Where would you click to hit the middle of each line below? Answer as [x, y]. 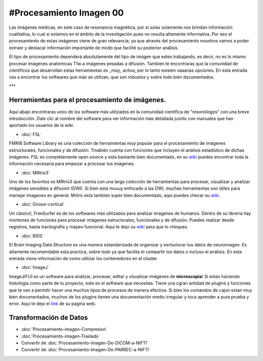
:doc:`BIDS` [33, 236]
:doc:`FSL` [32, 134]
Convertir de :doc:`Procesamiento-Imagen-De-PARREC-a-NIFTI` [86, 350]
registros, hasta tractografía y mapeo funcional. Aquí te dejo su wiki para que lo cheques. [99, 227]
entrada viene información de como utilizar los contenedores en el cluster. [84, 258]
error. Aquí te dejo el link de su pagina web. [53, 304]
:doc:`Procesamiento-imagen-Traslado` [61, 336]
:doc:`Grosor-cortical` [43, 204]
